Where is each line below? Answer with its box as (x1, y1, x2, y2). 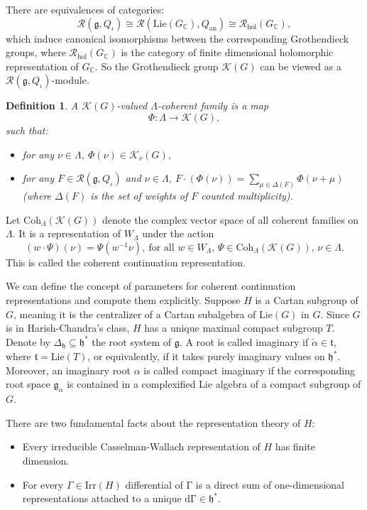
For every (22, 477, 64, 492)
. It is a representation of (12, 226, 121, 241)
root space (6, 376, 50, 391)
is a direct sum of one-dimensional (195, 477, 344, 492)
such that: (6, 122, 48, 137)
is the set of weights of (90, 188, 188, 203)
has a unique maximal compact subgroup (144, 320, 323, 335)
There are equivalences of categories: (6, 2, 165, 16)
